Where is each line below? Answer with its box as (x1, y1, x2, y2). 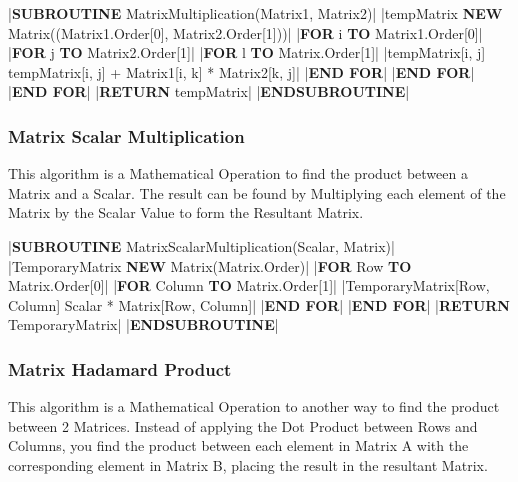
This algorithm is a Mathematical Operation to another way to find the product (8, 396, 500, 417)
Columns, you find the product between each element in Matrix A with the (8, 435, 469, 456)
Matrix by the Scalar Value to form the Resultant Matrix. (8, 202, 364, 223)
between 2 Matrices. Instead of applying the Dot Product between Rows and (8, 415, 478, 436)
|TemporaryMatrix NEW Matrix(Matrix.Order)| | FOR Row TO (8, 255, 412, 276)
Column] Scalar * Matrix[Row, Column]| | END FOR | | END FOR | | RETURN (8, 294, 510, 315)
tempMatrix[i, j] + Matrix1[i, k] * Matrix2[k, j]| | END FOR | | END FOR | (8, 61, 475, 82)
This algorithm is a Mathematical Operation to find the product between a (8, 163, 468, 184)
